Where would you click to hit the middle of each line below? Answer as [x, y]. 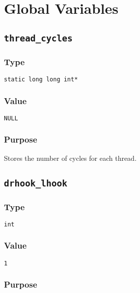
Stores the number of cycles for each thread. [70, 158]
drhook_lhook [36, 183]
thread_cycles [38, 38]
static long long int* [41, 79]
